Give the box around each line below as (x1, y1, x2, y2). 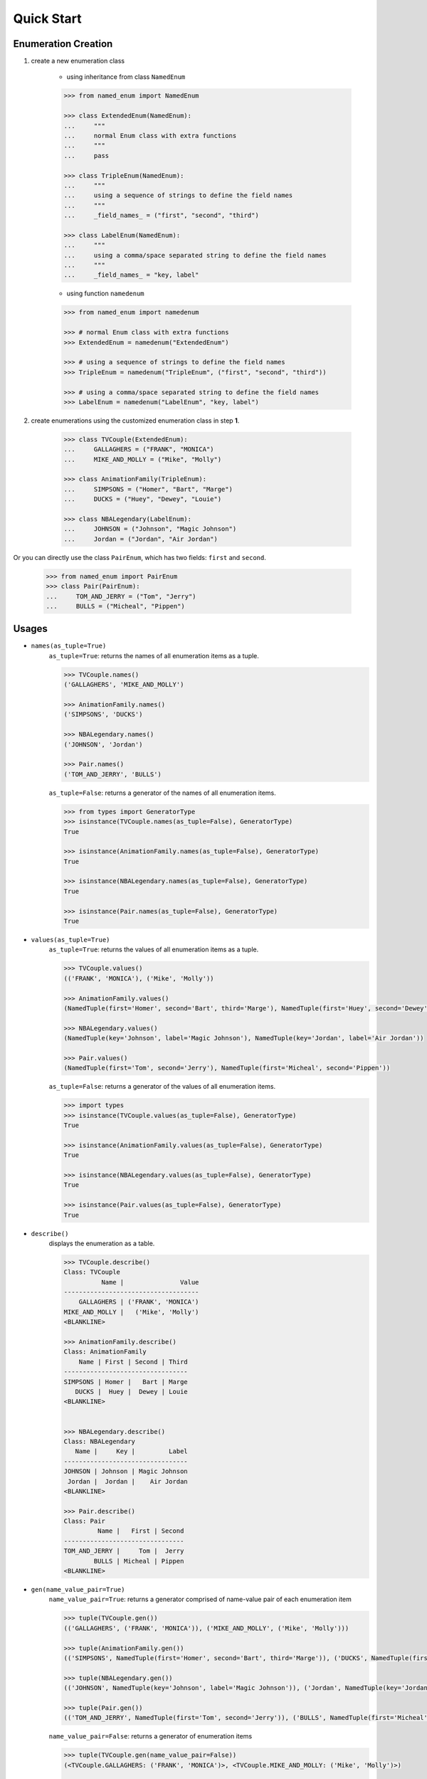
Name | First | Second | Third (78, 1358, 188, 1366)
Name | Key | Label (75, 1447, 188, 1455)
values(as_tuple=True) (31, 936, 110, 944)
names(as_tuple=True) (31, 642, 107, 650)
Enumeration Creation (13, 38, 113, 50)
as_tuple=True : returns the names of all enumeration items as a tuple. (48, 651, 260, 660)
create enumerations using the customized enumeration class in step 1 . (31, 416, 240, 425)
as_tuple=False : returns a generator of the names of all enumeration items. (48, 788, 277, 797)
